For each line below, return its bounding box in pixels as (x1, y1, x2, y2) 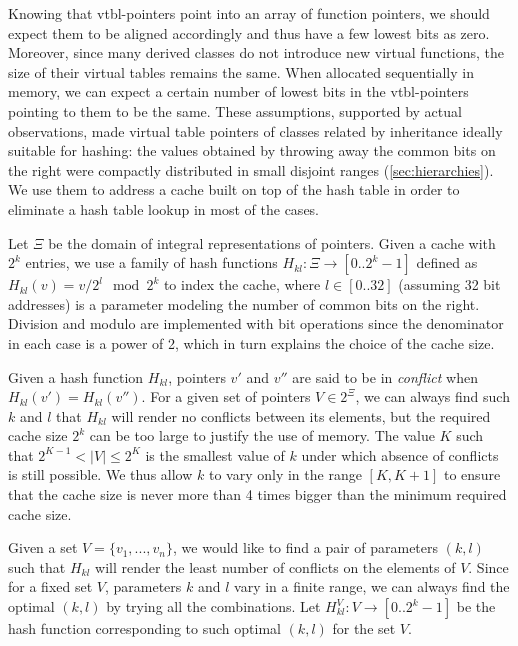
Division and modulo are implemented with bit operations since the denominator (8, 313, 504, 334)
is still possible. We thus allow (8, 464, 193, 485)
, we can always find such (355, 386, 510, 407)
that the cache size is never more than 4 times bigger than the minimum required (8, 484, 507, 505)
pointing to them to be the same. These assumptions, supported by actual (8, 100, 462, 121)
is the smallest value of (145, 444, 285, 465)
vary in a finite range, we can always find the (234, 576, 510, 597)
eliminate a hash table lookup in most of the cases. (8, 198, 320, 219)
